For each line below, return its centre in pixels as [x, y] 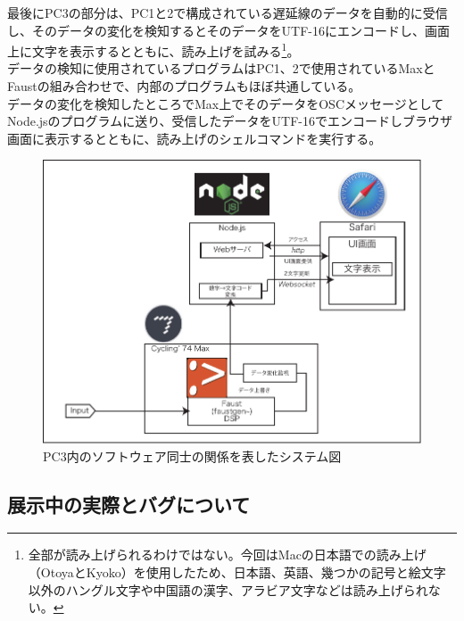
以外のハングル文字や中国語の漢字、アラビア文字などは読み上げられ [228, 589]
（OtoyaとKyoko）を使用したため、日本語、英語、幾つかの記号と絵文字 [237, 572]
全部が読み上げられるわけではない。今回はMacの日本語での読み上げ [227, 555]
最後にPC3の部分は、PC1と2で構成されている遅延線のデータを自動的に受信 [228, 12]
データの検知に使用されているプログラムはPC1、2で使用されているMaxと [221, 68]
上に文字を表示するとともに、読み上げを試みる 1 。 [153, 50]
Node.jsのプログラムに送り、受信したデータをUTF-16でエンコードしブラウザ [230, 121]
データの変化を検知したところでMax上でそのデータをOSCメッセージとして [226, 103]
